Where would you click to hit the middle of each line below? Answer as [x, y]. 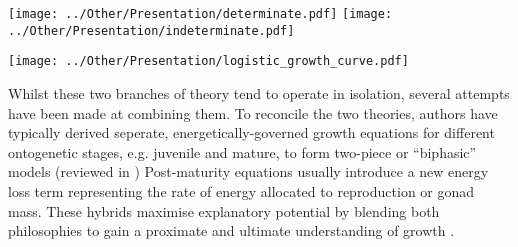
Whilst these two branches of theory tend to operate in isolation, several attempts [259, 92]
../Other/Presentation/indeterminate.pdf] [151, 30]
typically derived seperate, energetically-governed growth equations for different [251, 132]
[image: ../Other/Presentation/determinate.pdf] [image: [200, 14]
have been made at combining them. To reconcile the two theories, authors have [253, 112]
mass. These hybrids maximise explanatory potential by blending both [224, 210]
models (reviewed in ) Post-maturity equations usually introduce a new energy [248, 171]
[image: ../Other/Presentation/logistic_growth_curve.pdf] [208, 61]
